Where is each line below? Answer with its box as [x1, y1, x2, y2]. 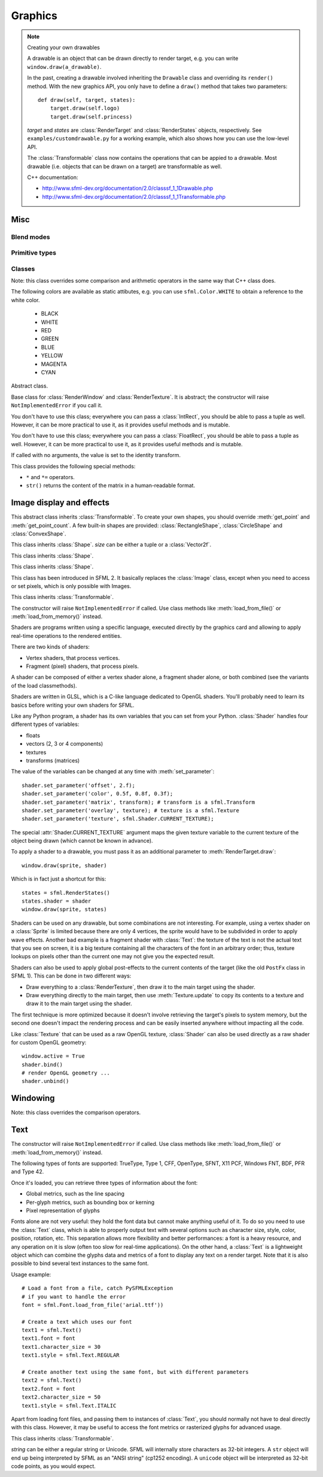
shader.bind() [22, 1061, 63, 1068]
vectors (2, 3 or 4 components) [26, 740, 103, 747]
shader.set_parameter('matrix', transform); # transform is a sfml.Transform [22, 798, 255, 806]
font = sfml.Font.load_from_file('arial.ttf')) [22, 1302, 164, 1308]
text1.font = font [22, 1335, 76, 1342]
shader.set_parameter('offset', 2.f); [22, 782, 136, 789]
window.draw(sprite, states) [22, 906, 107, 913]
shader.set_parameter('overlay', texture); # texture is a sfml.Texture [22, 807, 239, 814]
